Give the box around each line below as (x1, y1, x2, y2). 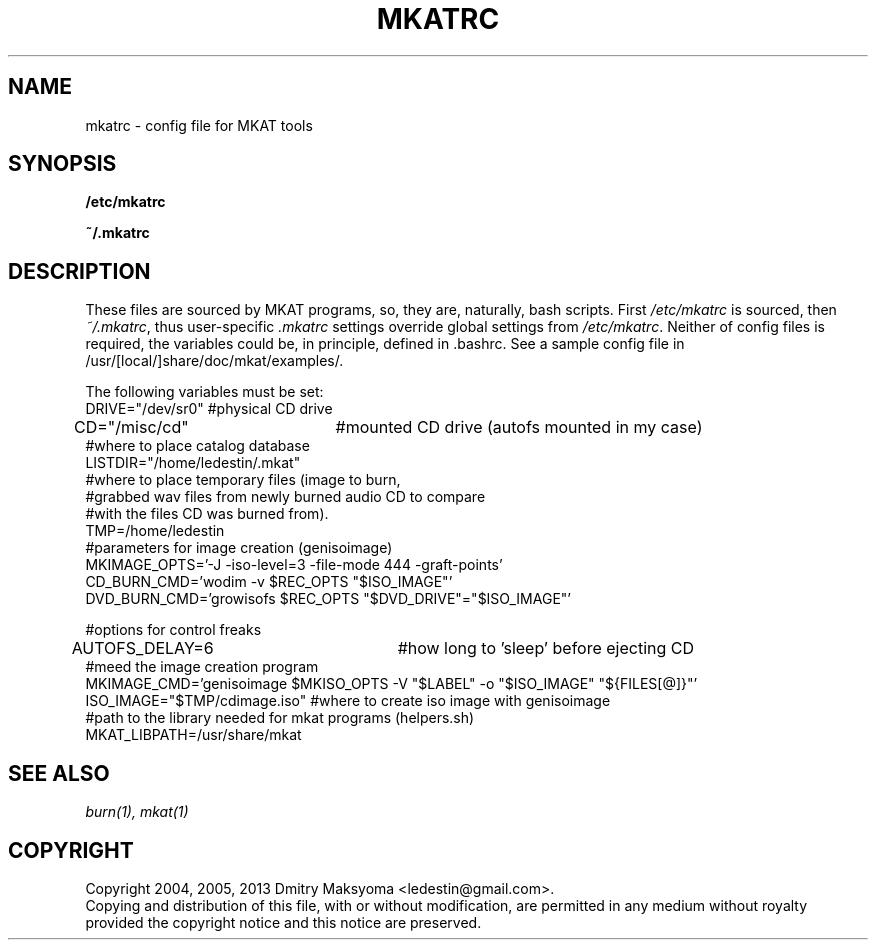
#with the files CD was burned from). (85, 505, 329, 523)
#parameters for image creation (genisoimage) (85, 539, 393, 557)
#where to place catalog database (85, 437, 310, 455)
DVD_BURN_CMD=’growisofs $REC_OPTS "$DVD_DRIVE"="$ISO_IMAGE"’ (85, 590, 571, 608)
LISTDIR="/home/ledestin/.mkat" (85, 454, 301, 472)
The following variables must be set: (85, 383, 324, 401)
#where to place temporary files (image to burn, (85, 471, 401, 489)
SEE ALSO (8, 760, 110, 786)
